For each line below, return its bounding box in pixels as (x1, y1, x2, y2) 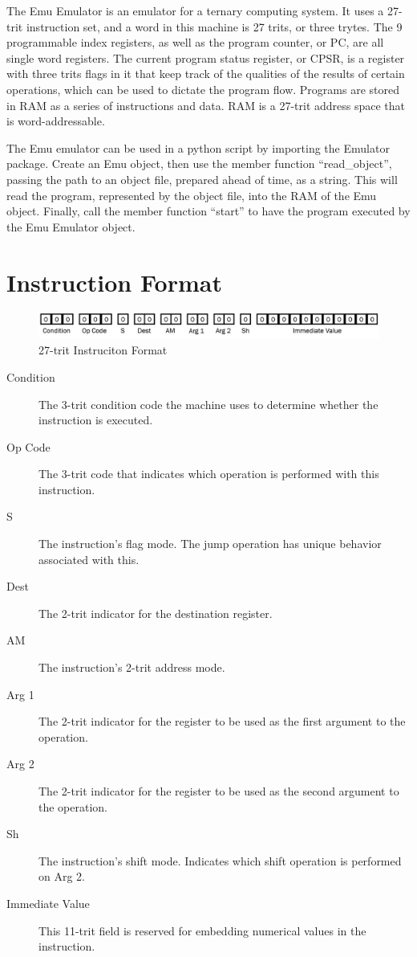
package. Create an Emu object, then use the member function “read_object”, (6, 155, 392, 172)
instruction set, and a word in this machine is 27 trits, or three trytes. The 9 (26, 18, 403, 35)
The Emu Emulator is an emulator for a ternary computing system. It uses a (6, 2, 384, 18)
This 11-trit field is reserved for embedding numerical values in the (38, 922, 366, 939)
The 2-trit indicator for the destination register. (38, 604, 273, 621)
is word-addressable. (6, 112, 105, 129)
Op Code (6, 438, 51, 455)
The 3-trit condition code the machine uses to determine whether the (38, 395, 379, 412)
